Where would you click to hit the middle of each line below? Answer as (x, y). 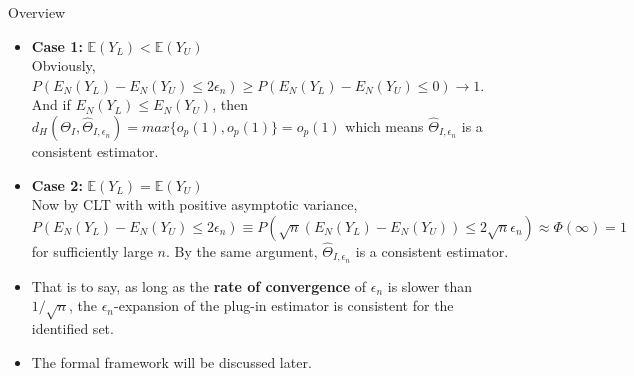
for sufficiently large (92, 250)
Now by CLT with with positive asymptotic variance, (194, 204)
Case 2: (57, 184)
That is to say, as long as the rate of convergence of (199, 285)
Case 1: (57, 45)
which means (384, 125)
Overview (37, 12)
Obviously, (63, 65)
